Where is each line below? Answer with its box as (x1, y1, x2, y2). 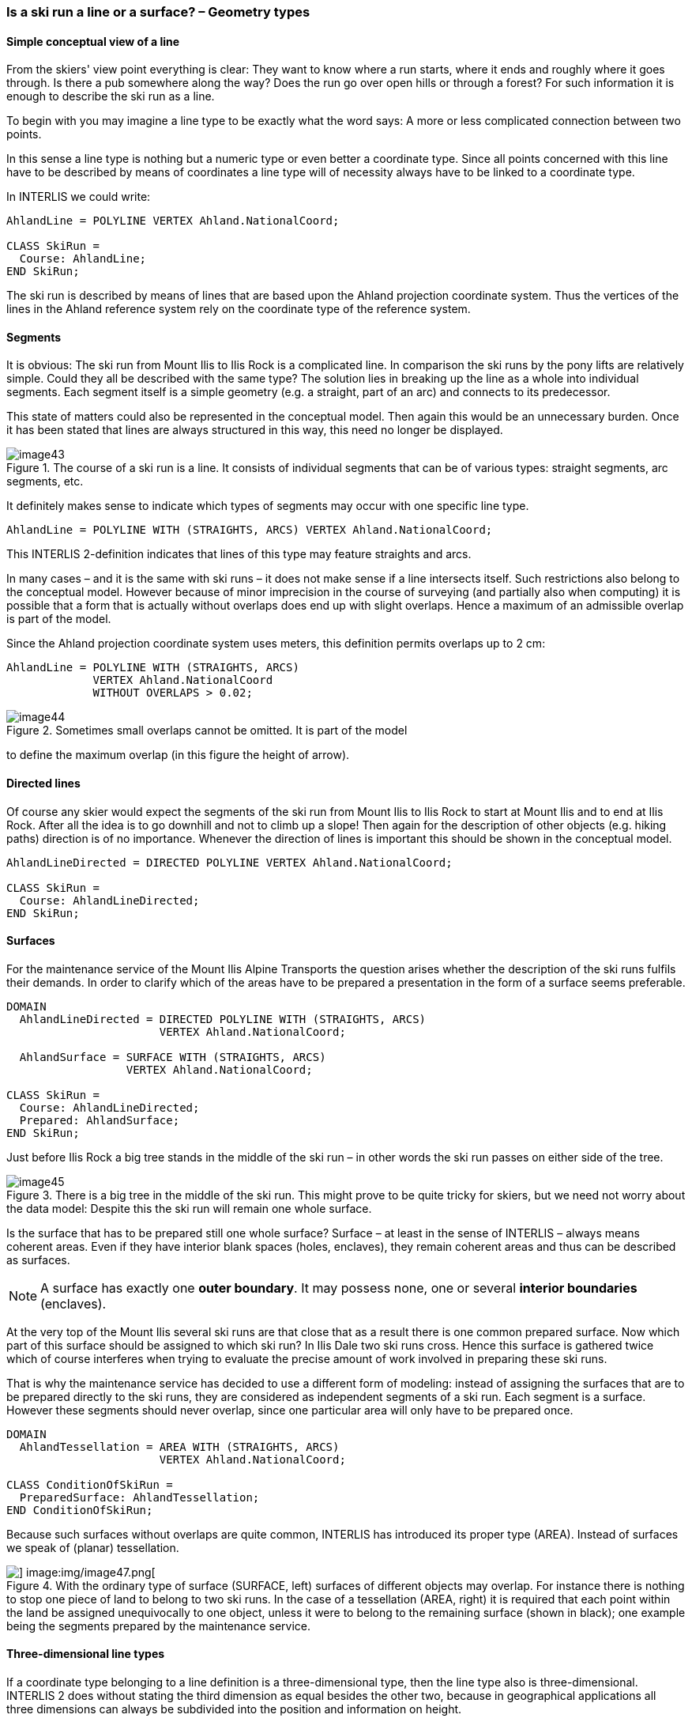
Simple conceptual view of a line (6, 34, 180, 48)
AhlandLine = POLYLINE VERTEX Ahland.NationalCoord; (6, 214, 340, 228)
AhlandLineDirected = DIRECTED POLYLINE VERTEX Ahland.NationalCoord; (6, 855, 453, 869)
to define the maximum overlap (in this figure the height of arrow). (6, 748, 350, 762)
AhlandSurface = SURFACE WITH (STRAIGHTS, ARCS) (19, 1050, 326, 1063)
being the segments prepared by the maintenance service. (6, 1618, 310, 1633)
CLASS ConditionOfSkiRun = (6, 1478, 173, 1491)
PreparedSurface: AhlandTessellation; (19, 1490, 260, 1504)
